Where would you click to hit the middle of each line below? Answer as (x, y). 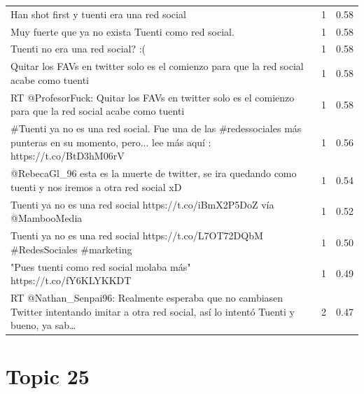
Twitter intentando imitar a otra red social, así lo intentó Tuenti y (153, 311)
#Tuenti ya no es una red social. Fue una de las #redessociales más (156, 128)
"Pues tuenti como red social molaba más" (101, 266)
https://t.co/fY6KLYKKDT (71, 280)
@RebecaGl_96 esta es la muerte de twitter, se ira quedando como (154, 173)
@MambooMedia (47, 218)
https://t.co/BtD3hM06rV (68, 156)
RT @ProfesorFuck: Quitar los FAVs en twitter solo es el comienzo (153, 97)
